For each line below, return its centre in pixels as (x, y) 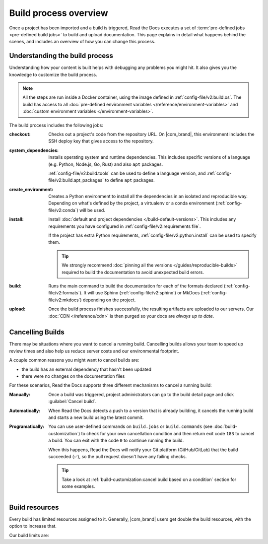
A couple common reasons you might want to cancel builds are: (74, 360)
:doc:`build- (226, 426)
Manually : (20, 394)
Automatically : (25, 410)
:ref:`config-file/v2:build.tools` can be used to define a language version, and (127, 173)
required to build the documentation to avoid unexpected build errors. (133, 272)
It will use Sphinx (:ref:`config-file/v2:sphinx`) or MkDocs (142, 293)
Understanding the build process (61, 56)
